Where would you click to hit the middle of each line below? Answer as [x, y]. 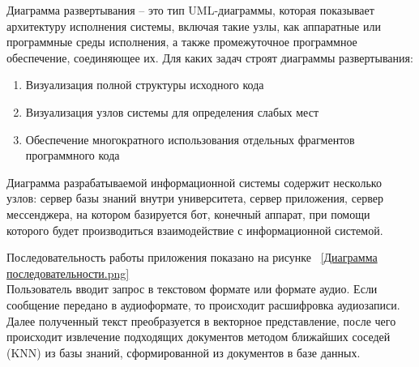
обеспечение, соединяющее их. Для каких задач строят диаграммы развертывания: [210, 57]
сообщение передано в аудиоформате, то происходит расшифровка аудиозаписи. [203, 304]
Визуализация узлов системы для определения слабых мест [172, 111]
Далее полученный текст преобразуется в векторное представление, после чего [201, 320]
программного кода [73, 155]
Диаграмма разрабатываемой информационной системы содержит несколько [194, 182]
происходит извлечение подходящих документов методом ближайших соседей [199, 337]
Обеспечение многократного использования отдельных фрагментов [190, 139]
